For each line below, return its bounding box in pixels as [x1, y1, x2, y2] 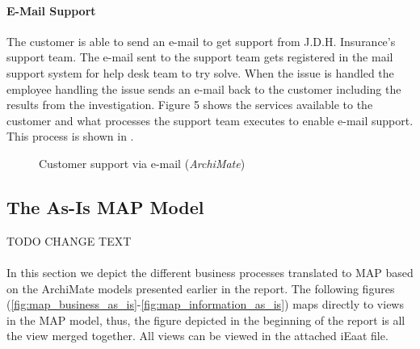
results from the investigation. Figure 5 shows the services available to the [6, 96, 373, 113]
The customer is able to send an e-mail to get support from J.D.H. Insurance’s [6, 32, 396, 49]
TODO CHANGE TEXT [6, 232, 132, 249]
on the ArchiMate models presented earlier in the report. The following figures [6, 280, 395, 296]
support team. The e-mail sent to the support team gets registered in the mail [6, 48, 393, 65]
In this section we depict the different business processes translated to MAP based [6, 263, 414, 280]
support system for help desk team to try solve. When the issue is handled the [6, 64, 394, 81]
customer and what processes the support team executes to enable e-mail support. [6, 111, 414, 128]
